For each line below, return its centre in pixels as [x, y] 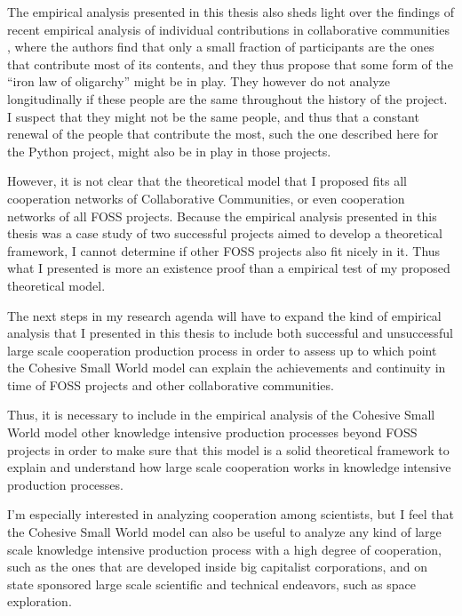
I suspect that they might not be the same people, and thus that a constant [213, 116]
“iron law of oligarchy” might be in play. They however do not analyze [199, 81]
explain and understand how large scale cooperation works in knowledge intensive [229, 467]
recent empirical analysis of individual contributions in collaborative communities [228, 29]
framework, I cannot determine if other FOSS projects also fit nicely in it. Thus [224, 250]
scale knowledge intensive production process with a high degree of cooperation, [224, 549]
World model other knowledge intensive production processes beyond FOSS [212, 432]
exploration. [40, 601]
